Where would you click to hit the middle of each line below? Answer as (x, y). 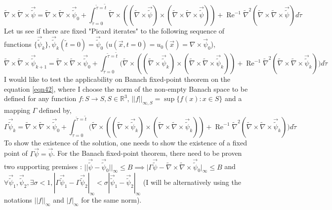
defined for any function (40, 98)
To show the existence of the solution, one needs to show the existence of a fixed (125, 142)
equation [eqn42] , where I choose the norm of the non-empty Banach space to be (126, 88)
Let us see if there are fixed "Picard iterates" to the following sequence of (114, 31)
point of (16, 153)
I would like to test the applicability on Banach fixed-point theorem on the (117, 79)
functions (18, 44)
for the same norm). (111, 200)
